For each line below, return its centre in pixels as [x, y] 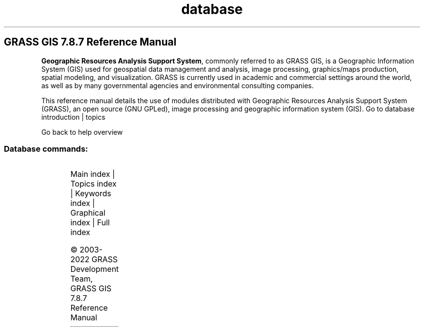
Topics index [93, 184]
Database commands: [46, 149]
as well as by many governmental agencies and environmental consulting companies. [178, 85]
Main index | [93, 174]
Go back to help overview [82, 132]
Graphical [88, 213]
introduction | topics [73, 117]
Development [95, 269]
